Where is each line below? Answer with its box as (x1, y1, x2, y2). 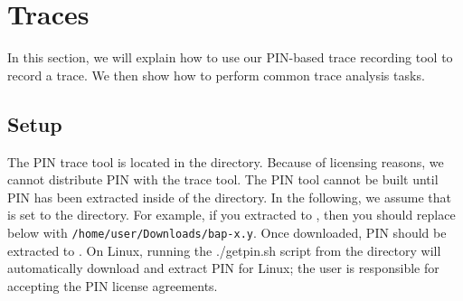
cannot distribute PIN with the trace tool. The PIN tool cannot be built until (7, 170, 439, 189)
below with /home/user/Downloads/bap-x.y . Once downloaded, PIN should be (7, 222, 447, 241)
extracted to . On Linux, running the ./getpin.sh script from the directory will (7, 240, 441, 259)
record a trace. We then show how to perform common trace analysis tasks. (7, 65, 425, 84)
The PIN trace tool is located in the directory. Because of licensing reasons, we (7, 152, 444, 171)
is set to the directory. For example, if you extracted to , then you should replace (7, 205, 456, 224)
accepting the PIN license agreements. (7, 276, 218, 295)
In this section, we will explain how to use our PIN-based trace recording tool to (7, 48, 453, 67)
